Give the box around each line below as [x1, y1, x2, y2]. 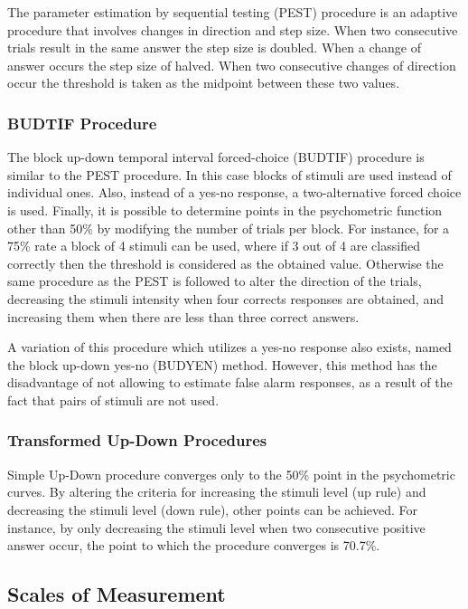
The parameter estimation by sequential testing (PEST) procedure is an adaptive [7, 3, 458, 21]
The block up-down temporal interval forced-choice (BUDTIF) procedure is [7, 147, 425, 167]
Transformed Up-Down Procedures [7, 429, 267, 452]
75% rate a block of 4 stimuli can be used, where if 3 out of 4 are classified [7, 236, 420, 255]
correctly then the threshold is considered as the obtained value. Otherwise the [7, 253, 444, 272]
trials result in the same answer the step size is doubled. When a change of [7, 38, 421, 57]
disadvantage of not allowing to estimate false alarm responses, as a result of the [7, 373, 453, 392]
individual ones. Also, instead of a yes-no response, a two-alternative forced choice [7, 183, 462, 202]
